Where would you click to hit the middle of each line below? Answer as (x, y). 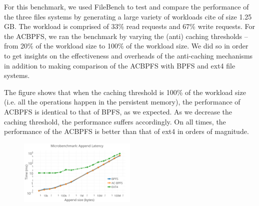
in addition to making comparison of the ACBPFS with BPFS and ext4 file (120, 65)
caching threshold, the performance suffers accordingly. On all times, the (115, 121)
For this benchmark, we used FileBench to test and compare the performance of (126, 6)
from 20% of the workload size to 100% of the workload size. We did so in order (126, 46)
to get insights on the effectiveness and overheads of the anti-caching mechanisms (128, 55)
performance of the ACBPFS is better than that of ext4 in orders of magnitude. (126, 131)
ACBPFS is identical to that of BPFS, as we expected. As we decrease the (118, 111)
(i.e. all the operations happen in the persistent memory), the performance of (122, 102)
